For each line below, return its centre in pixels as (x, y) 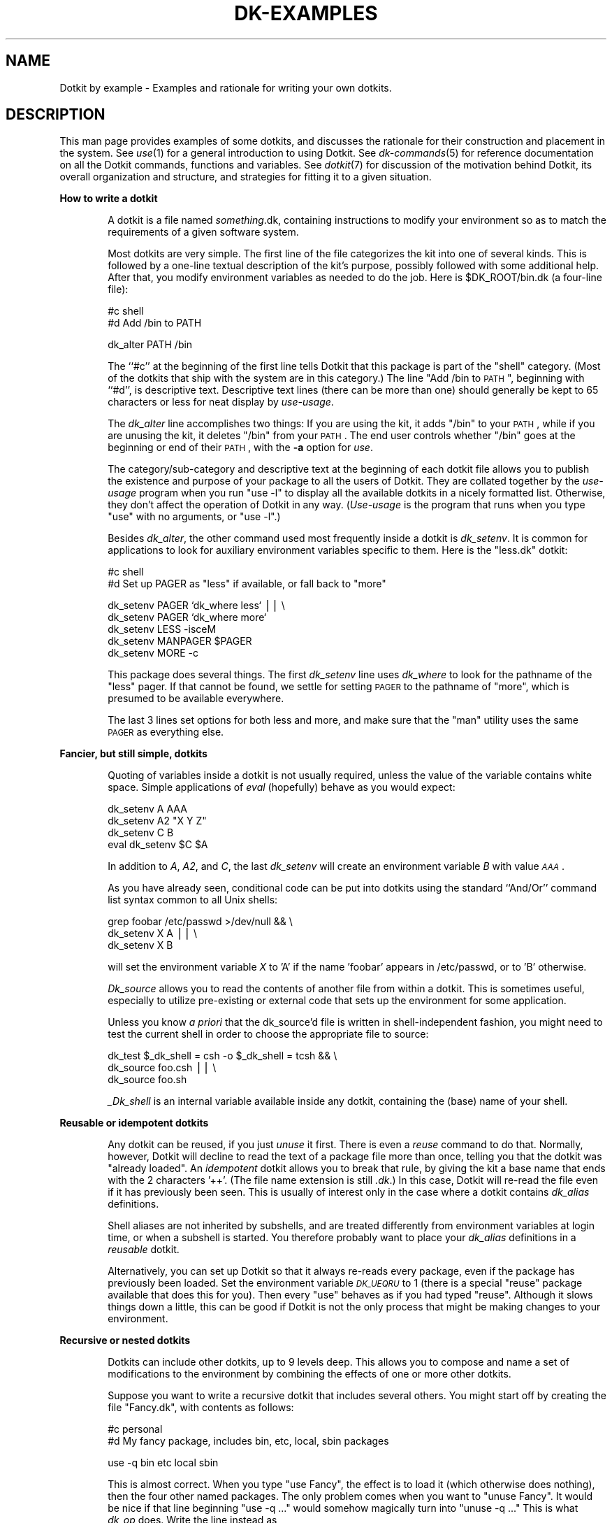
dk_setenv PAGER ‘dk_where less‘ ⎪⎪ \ (196, 606)
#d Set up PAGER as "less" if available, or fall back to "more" (247, 584)
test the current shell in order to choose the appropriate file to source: (268, 1034)
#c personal (135, 1429)
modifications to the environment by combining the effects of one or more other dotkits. (309, 1374)
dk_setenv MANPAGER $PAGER (180, 641)
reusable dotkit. (144, 1250)
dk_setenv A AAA (147, 809)
